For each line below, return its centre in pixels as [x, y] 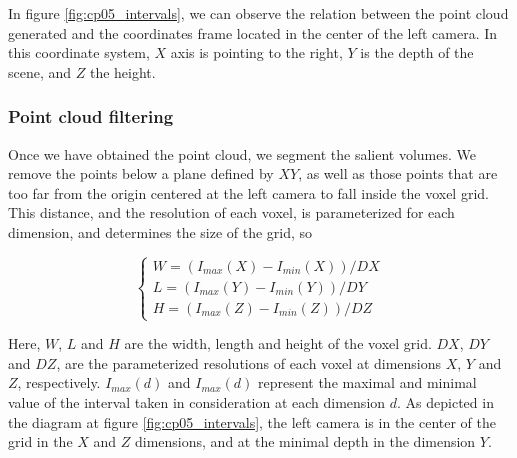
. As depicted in [445, 401]
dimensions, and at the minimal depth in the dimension [305, 441]
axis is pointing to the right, [256, 52]
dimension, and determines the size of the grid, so [160, 231]
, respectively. [59, 382]
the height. [122, 71]
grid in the [40, 441]
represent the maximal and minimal [367, 382]
